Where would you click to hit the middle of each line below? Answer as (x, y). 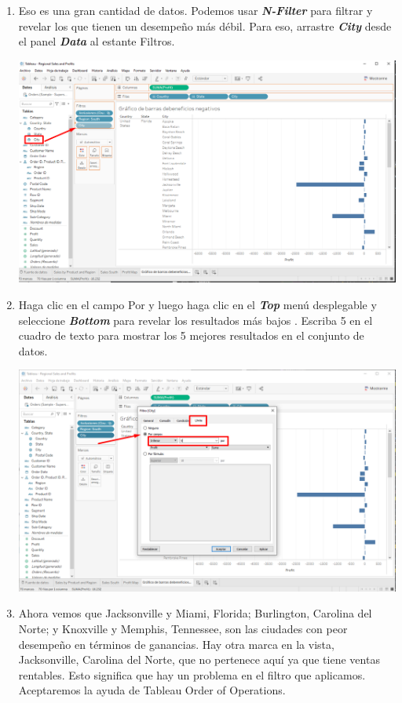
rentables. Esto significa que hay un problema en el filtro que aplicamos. (192, 674)
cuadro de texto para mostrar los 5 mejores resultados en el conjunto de (191, 335)
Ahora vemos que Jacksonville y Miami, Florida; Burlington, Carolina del (195, 613)
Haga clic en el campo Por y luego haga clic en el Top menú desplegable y (197, 305)
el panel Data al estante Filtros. (97, 41)
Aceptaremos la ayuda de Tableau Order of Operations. (152, 690)
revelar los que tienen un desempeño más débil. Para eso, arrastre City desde (205, 25)
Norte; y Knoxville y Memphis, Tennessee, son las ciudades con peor (183, 628)
